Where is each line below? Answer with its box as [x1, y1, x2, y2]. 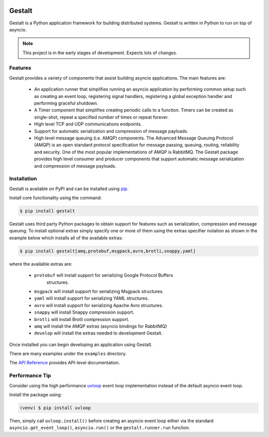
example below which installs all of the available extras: [9, 234, 123, 241]
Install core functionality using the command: [9, 195, 102, 201]
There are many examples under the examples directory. [9, 351, 127, 357]
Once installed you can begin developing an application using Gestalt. [9, 341, 153, 347]
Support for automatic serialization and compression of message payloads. [34, 128, 189, 134]
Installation [9, 175, 37, 182]
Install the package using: [9, 391, 62, 398]
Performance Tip [9, 372, 51, 379]
